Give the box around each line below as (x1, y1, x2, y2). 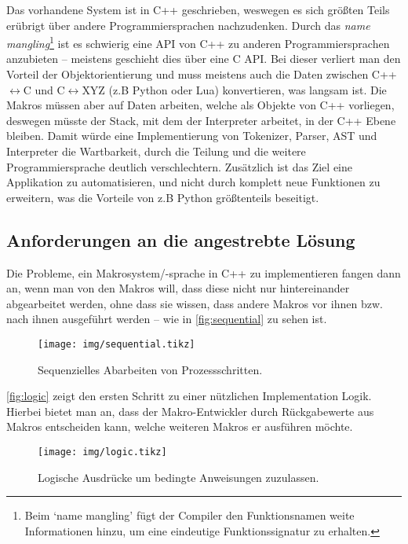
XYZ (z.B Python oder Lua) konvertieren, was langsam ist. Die (82, 81, 387, 97)
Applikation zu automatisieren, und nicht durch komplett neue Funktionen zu (6, 174, 381, 190)
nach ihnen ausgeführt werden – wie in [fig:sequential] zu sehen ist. (6, 311, 327, 327)
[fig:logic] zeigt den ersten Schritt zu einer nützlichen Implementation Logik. (6, 388, 372, 404)
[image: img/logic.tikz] (38, 446, 167, 458)
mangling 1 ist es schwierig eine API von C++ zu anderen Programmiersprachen (6, 33, 390, 51)
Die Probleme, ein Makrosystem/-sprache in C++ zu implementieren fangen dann (6, 264, 401, 281)
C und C (23, 81, 65, 97)
